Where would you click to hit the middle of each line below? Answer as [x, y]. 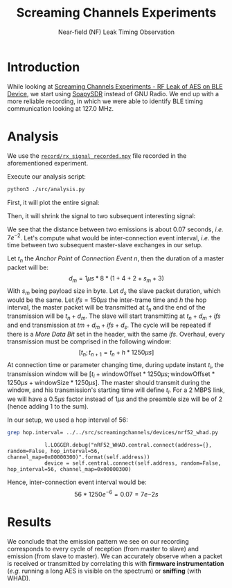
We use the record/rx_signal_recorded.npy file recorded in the [97, 155]
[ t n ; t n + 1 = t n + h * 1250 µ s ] [116, 353]
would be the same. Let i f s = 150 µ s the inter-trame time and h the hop [107, 300]
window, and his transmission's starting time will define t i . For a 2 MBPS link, [116, 391]
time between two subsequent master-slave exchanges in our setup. [105, 245]
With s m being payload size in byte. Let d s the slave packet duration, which [114, 291]
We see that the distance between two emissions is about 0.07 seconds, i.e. [115, 229]
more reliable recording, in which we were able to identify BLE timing [105, 101]
